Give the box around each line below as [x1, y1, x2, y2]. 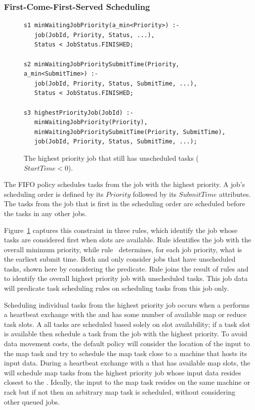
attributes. [219, 188, 251, 199]
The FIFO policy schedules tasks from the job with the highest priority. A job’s [4, 179, 245, 189]
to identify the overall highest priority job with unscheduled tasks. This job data [4, 273, 248, 283]
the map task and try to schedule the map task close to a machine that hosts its [4, 348, 247, 358]
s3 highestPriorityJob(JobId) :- [24, 109, 133, 116]
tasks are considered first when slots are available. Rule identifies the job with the [4, 234, 252, 245]
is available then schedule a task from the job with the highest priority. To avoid [4, 328, 248, 339]
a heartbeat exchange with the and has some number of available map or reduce [4, 309, 247, 319]
